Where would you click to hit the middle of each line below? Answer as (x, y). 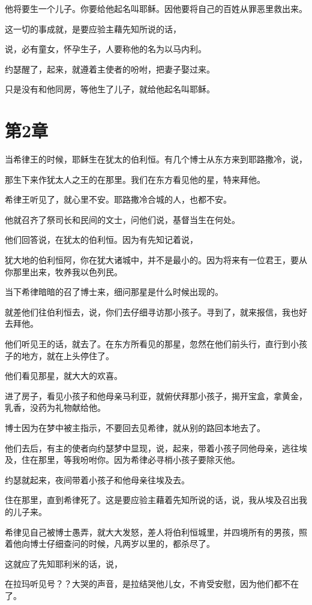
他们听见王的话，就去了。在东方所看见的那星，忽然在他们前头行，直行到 (148, 344)
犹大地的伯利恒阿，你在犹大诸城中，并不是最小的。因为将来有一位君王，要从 (156, 260)
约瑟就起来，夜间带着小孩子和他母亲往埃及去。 (97, 479)
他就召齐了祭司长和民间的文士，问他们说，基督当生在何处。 (122, 219)
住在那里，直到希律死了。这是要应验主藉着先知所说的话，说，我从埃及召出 (152, 500)
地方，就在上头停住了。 (67, 355)
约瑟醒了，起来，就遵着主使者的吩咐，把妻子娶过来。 (110, 69)
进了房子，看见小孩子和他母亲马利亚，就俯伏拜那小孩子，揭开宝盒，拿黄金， (156, 395)
